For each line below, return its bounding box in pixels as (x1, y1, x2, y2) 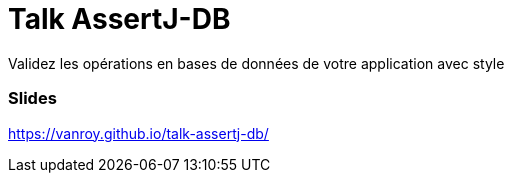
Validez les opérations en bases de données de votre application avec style (8, 54, 505, 72)
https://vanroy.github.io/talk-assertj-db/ (8, 124, 269, 142)
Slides (8, 88, 57, 109)
